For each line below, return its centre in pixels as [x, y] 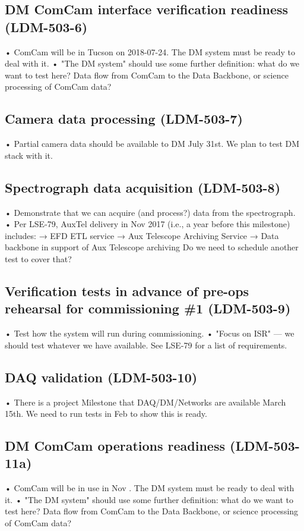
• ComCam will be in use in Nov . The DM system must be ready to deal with [150, 488]
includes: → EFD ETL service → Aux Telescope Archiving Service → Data [142, 235]
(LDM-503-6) [46, 26]
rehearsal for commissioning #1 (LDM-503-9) [148, 308]
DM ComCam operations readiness [115, 446]
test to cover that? [38, 258]
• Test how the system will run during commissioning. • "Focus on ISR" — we [150, 333]
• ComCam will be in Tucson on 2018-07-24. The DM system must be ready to [150, 51]
